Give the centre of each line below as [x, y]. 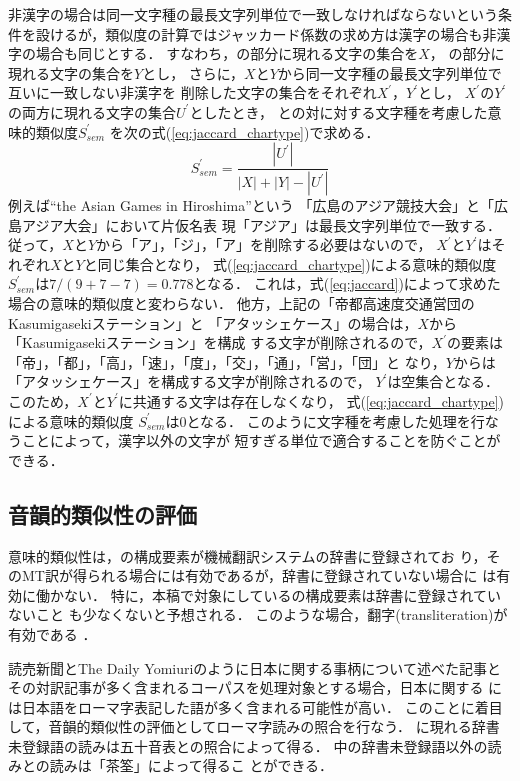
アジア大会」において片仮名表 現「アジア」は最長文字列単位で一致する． [261, 224]
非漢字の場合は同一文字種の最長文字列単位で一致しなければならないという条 [260, 14]
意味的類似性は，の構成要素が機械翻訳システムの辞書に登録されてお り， [247, 555]
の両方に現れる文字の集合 [92, 111]
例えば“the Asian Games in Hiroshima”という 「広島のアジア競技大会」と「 [251, 205]
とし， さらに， [193, 72]
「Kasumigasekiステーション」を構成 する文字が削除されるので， [220, 342]
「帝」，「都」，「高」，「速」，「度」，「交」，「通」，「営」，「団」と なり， [227, 361]
